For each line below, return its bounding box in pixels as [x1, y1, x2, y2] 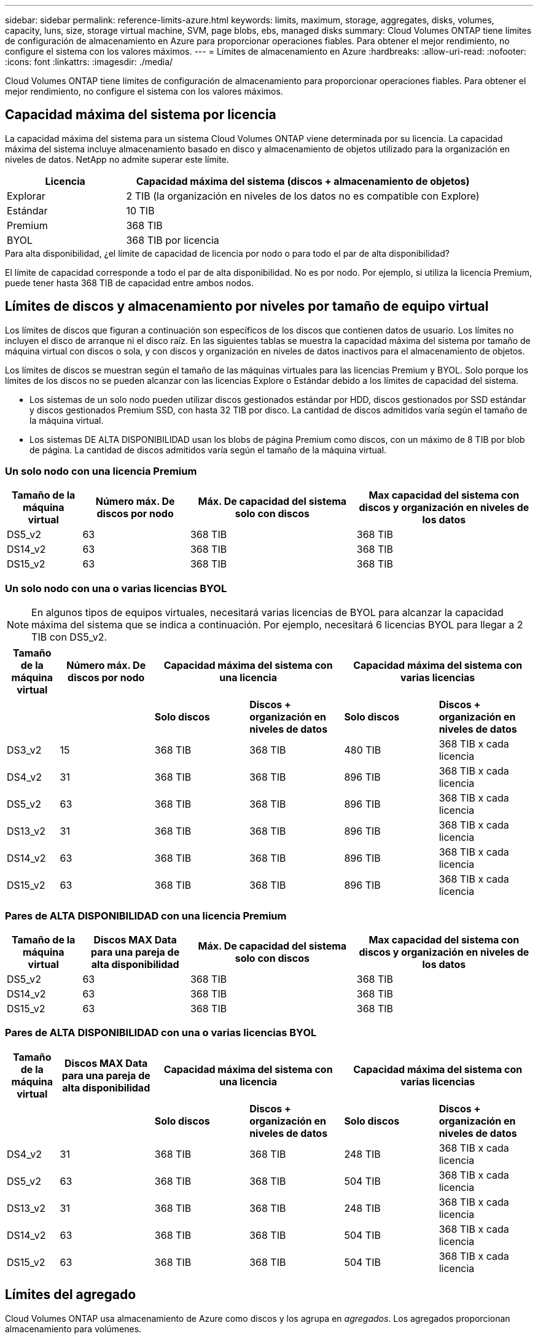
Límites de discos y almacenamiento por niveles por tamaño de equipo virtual [5, 299, 489, 314]
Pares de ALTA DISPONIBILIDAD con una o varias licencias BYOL [5, 1026, 317, 1039]
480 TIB [344, 744, 381, 757]
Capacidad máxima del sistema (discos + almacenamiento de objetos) [136, 174, 470, 187]
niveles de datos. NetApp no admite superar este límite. [5, 154, 229, 165]
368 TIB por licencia [126, 233, 219, 246]
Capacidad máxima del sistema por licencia [5, 107, 276, 123]
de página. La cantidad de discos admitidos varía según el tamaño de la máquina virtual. [29, 444, 387, 455]
